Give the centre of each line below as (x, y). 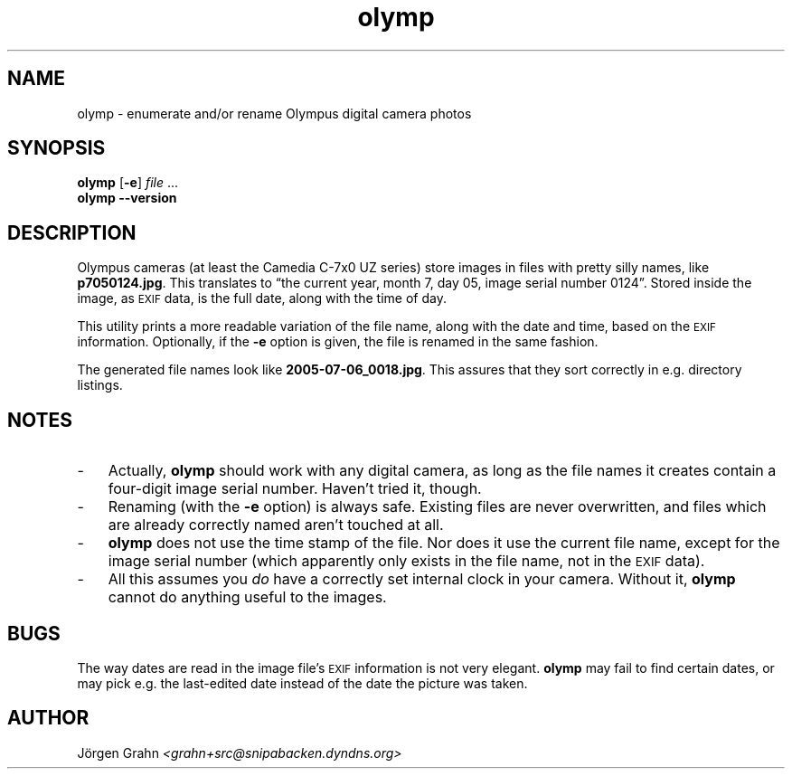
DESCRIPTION (72, 232)
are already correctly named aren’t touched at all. (276, 525)
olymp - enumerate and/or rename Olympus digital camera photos (274, 113)
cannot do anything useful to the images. (247, 597)
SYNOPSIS (57, 148)
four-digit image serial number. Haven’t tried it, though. (295, 489)
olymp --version (127, 198)
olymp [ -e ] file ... (128, 183)
